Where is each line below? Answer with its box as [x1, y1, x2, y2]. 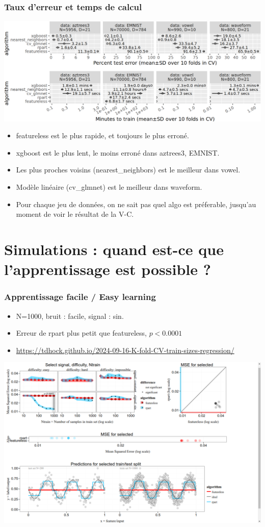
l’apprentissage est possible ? [4, 259, 211, 280]
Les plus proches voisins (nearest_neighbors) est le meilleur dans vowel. [16, 164, 241, 175]
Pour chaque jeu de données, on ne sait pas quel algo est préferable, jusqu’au [16, 198, 256, 209]
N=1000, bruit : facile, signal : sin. [16, 310, 124, 321]
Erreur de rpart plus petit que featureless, [16, 328, 147, 338]
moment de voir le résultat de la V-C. [16, 209, 134, 219]
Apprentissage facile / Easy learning [4, 290, 156, 303]
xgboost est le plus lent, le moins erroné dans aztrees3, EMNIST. [16, 147, 220, 158]
